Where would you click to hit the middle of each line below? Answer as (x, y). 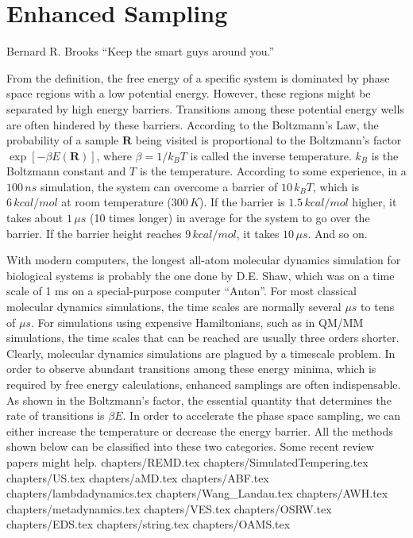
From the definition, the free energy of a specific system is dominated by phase (198, 77)
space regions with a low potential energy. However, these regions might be (189, 93)
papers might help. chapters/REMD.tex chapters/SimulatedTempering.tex (187, 461)
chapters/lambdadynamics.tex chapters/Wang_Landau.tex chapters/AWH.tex (197, 493)
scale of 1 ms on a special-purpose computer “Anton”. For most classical (182, 291)
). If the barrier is (242, 202)
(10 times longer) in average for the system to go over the (230, 218)
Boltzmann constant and (66, 171)
